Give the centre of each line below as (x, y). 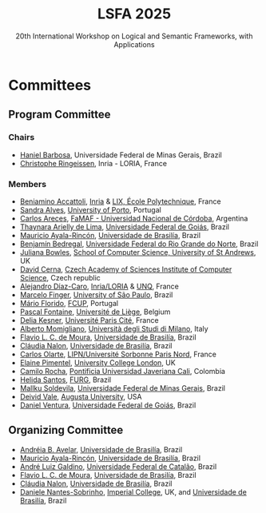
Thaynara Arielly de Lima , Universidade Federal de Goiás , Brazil (125, 227)
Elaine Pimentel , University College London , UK (97, 362)
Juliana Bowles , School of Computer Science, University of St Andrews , (138, 252)
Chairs (22, 137)
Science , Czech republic (60, 277)
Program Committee (60, 115)
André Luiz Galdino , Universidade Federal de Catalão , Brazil (118, 466)
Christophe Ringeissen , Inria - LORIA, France (93, 163)
